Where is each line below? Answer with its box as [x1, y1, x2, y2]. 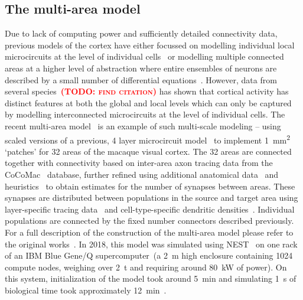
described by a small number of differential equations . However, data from [5, 73, 277, 86]
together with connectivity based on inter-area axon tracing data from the [5, 156, 273, 169]
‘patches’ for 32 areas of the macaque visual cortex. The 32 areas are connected [5, 145, 292, 157]
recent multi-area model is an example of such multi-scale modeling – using [5, 119, 281, 132]
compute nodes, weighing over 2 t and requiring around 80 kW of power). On [5, 260, 287, 273]
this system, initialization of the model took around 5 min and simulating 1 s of [5, 272, 297, 285]
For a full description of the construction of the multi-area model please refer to [5, 226, 294, 238]
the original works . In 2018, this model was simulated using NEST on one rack [5, 237, 298, 250]
